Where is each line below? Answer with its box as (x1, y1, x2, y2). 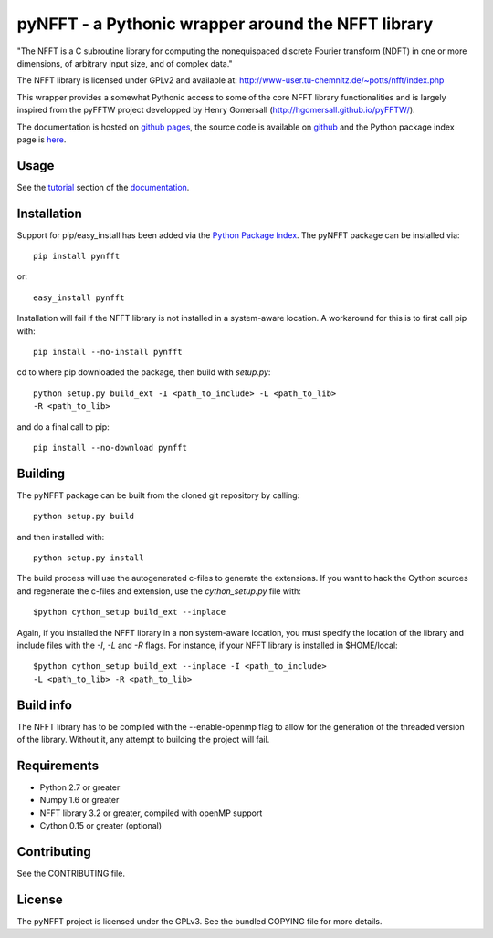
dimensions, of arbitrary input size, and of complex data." (16, 57, 233, 68)
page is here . (16, 133, 67, 145)
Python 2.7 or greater (39, 782, 121, 793)
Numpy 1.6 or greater (39, 795, 120, 806)
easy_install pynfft (33, 292, 125, 303)
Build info (16, 697, 73, 713)
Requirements (16, 757, 100, 773)
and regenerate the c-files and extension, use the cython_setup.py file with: (16, 585, 301, 597)
